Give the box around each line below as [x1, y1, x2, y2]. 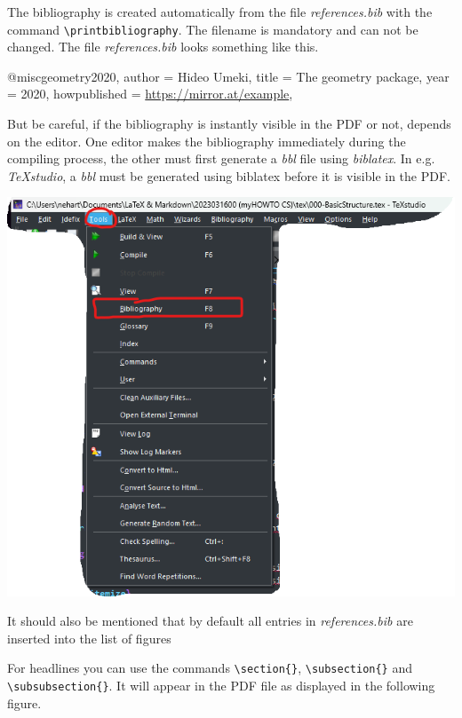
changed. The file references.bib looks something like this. [7, 37, 319, 56]
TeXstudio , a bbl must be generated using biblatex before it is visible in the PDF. [7, 166, 450, 185]
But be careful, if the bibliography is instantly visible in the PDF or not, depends [7, 114, 451, 133]
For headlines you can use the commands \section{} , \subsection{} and [7, 659, 413, 677]
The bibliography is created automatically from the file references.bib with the [7, 3, 433, 20]
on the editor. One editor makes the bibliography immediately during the [7, 131, 406, 150]
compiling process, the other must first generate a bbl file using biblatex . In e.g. [7, 149, 435, 168]
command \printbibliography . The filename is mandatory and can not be [7, 20, 418, 38]
